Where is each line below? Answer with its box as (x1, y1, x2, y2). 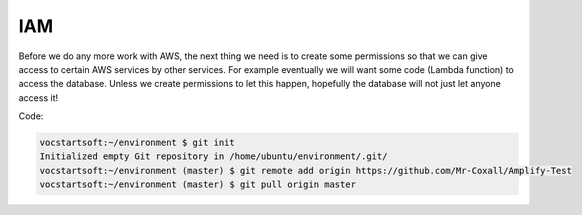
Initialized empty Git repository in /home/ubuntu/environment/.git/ (39, 151, 388, 162)
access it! (18, 91, 59, 104)
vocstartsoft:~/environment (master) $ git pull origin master (39, 179, 357, 190)
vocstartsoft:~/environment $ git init (39, 137, 235, 149)
